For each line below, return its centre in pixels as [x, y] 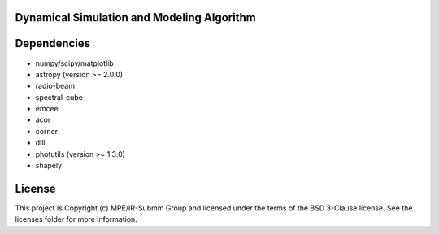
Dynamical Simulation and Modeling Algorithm [135, 17]
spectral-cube [59, 97]
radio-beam [55, 86]
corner [47, 131]
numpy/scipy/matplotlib [74, 63]
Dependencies [53, 43]
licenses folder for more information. [76, 219]
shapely [49, 166]
